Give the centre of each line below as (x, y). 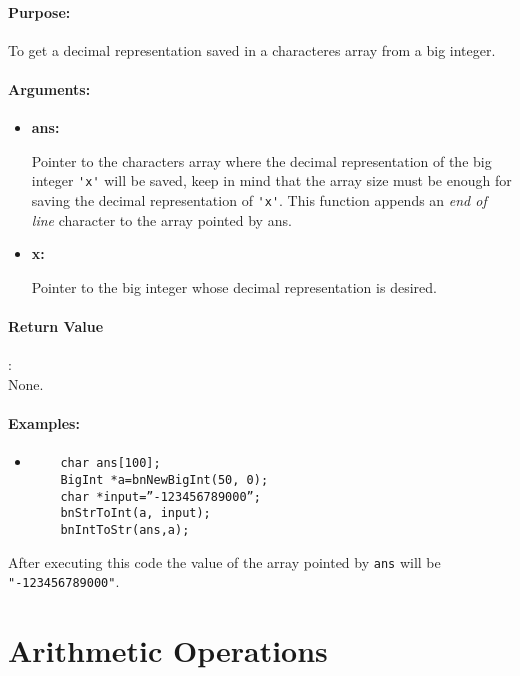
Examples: (44, 423)
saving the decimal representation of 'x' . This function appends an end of (259, 200)
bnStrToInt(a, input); (135, 513)
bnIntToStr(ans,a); (125, 529)
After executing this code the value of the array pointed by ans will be (224, 561)
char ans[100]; (110, 463)
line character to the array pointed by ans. (161, 219)
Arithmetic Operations (168, 650)
